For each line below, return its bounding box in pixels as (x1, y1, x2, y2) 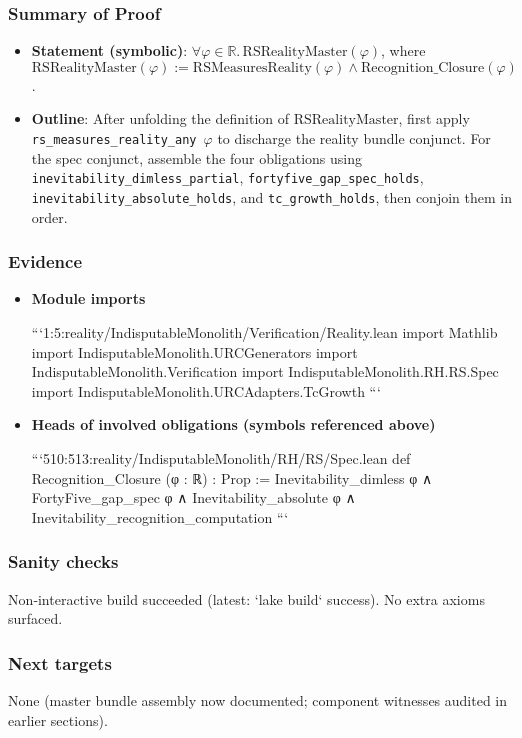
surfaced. (8, 608, 63, 629)
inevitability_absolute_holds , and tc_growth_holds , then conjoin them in (31, 186, 512, 207)
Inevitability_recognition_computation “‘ (31, 506, 289, 527)
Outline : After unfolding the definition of (31, 108, 290, 129)
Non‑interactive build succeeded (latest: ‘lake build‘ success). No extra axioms (8, 588, 485, 609)
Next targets (8, 650, 112, 675)
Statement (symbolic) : (31, 40, 188, 61)
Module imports (31, 288, 146, 309)
